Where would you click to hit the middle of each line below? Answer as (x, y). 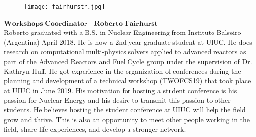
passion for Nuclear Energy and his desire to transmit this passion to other (117, 100)
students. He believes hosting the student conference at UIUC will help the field (125, 109)
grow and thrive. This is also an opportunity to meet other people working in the (127, 119)
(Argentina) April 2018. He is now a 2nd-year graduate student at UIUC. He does (128, 42)
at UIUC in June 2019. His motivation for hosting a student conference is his (121, 90)
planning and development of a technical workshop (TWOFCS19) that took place (128, 81)
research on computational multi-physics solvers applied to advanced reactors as (125, 51)
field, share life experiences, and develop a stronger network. (95, 129)
